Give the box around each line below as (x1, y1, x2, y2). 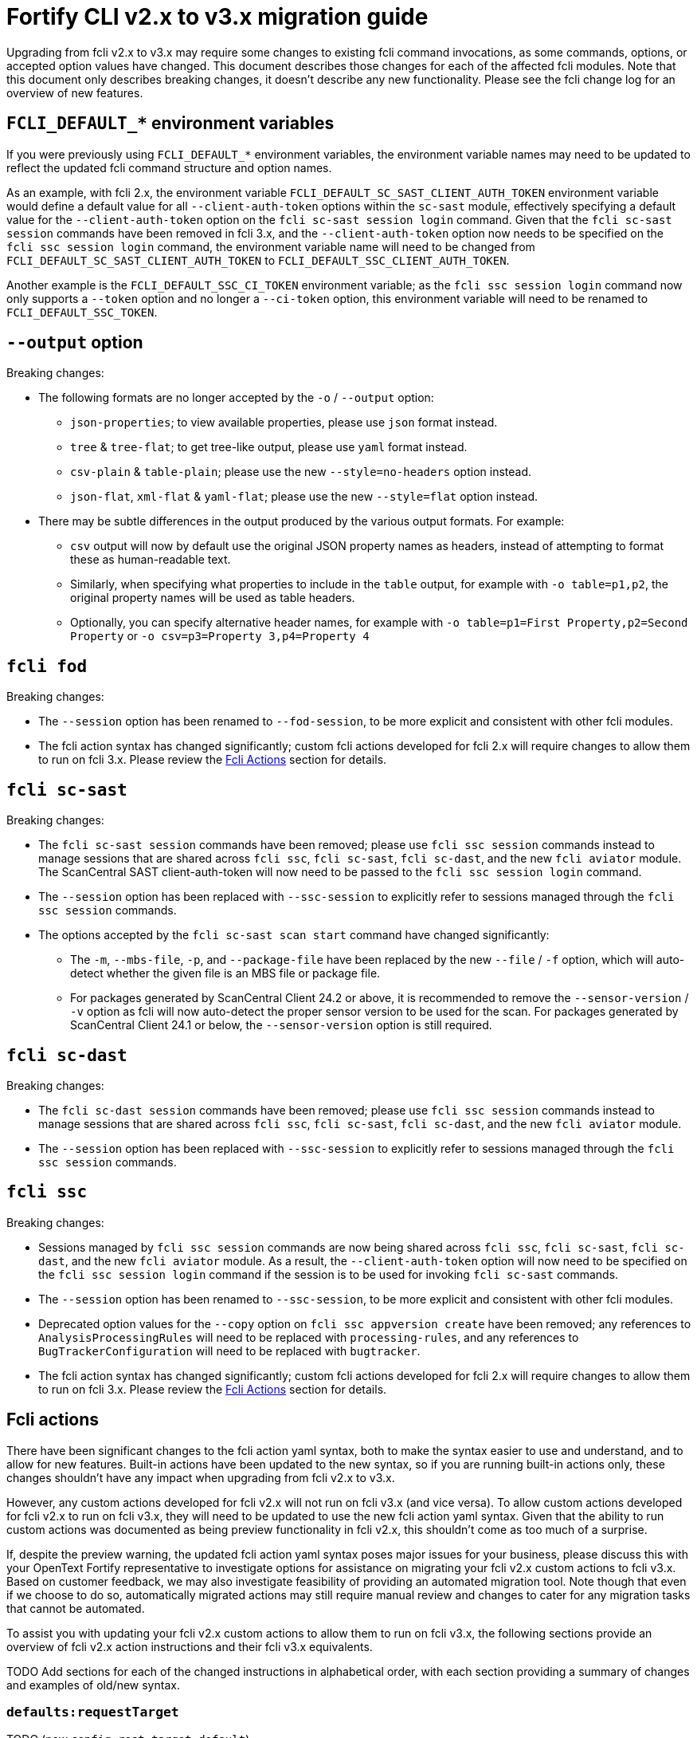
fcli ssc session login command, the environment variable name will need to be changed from (6, 239, 535, 254)
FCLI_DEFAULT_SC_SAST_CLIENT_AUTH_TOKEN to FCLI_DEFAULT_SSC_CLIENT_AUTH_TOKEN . (6, 253, 510, 267)
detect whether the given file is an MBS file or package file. (70, 966, 381, 981)
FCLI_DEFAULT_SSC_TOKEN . (6, 305, 158, 319)
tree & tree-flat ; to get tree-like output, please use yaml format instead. (70, 440, 468, 454)
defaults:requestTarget (6, 1705, 179, 1720)
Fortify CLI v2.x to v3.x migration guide (6, 3, 429, 30)
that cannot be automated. (6, 1601, 145, 1615)
